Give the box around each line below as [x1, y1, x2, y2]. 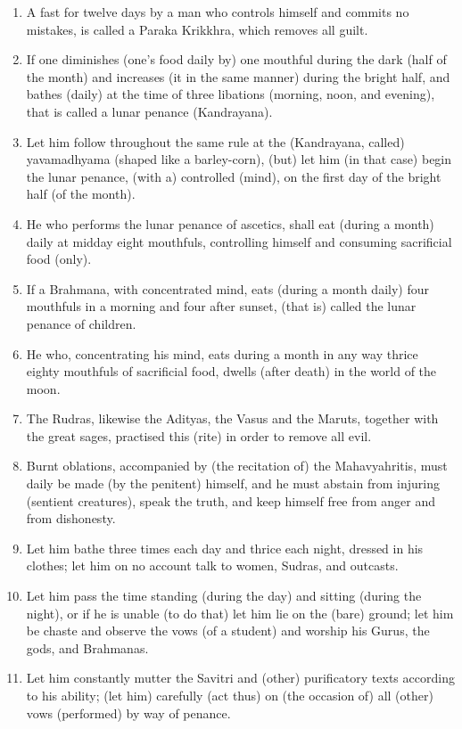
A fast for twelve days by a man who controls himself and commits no [26, 3, 409, 20]
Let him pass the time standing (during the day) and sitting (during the [26, 586, 422, 605]
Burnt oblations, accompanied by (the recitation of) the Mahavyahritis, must [26, 456, 448, 475]
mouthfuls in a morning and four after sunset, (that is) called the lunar [26, 297, 417, 315]
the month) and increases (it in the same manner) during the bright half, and [26, 67, 450, 86]
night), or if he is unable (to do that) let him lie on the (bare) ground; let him [26, 603, 454, 622]
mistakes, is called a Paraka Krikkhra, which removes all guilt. [26, 20, 368, 38]
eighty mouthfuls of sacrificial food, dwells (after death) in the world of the [26, 362, 437, 381]
